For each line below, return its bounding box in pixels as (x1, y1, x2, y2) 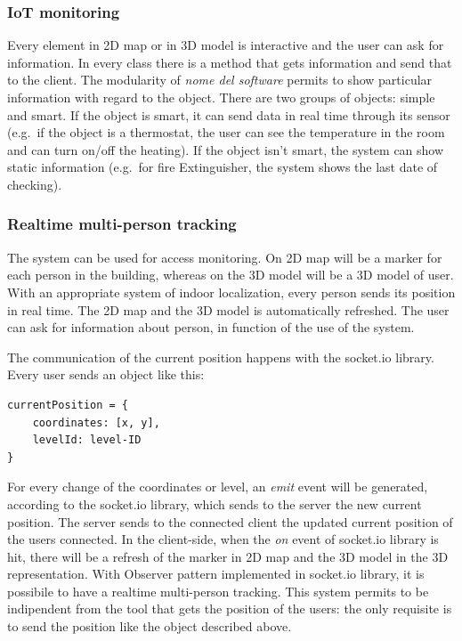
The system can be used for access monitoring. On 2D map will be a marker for (7, 247, 442, 266)
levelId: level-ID (32, 434, 142, 447)
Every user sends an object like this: (7, 365, 205, 384)
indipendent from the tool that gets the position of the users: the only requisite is (7, 599, 452, 618)
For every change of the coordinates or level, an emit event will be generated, (7, 477, 428, 496)
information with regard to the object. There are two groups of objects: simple (7, 88, 435, 106)
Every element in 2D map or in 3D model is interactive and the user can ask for (7, 36, 444, 54)
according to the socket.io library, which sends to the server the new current (7, 494, 422, 513)
